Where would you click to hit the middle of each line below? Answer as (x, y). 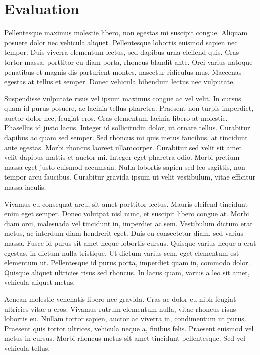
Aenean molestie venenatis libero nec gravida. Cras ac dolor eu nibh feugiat (120, 299)
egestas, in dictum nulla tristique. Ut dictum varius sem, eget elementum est (122, 252)
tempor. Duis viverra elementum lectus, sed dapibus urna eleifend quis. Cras (122, 52)
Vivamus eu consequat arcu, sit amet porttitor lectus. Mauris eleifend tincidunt (126, 203)
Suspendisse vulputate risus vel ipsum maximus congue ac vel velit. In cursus (123, 98)
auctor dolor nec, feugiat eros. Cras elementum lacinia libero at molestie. (116, 118)
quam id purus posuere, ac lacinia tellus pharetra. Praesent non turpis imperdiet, (129, 108)
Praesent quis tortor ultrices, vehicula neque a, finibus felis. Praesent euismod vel (129, 328)
